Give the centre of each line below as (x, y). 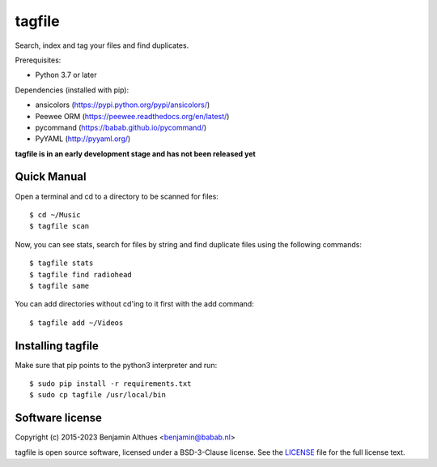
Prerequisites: (38, 60)
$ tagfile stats (62, 263)
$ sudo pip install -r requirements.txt (110, 384)
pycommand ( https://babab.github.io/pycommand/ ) (121, 127)
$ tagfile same (59, 285)
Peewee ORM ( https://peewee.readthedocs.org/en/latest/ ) (132, 116)
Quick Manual (51, 177)
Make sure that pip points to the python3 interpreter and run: (116, 365)
